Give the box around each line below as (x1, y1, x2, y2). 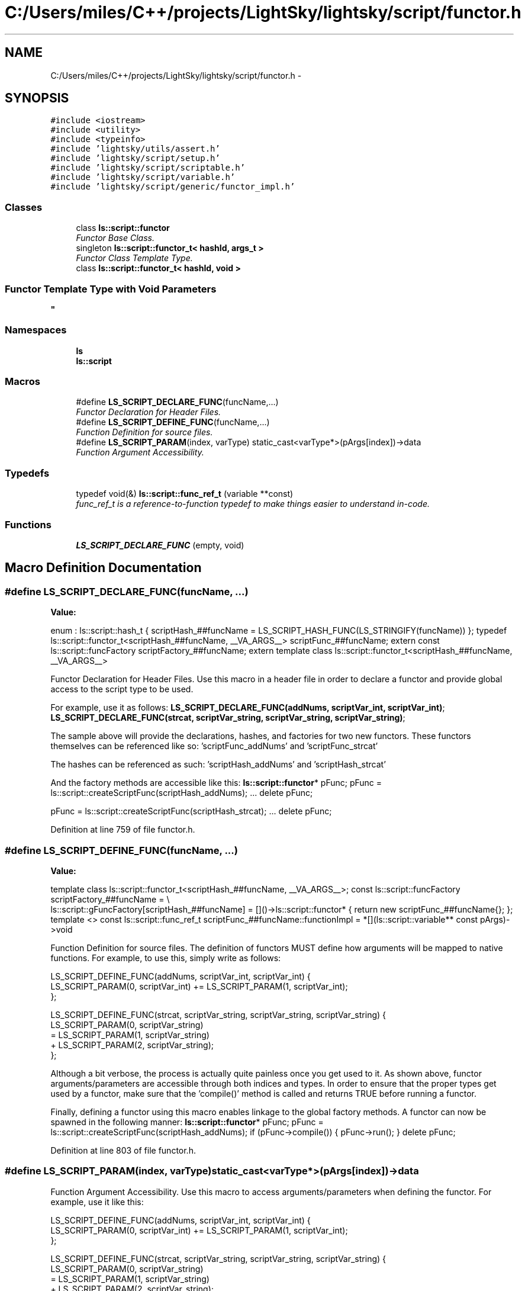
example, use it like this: (50, 1196, 144, 1207)
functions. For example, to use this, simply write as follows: (50, 952, 281, 963)
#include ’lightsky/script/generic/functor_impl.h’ (50, 182, 295, 192)
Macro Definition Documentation (5, 560, 202, 576)
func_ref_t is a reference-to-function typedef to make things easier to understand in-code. (76, 499, 430, 509)
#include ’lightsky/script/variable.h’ (50, 172, 236, 182)
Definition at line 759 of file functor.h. (50, 824, 195, 835)
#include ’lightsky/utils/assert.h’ (50, 144, 220, 154)
